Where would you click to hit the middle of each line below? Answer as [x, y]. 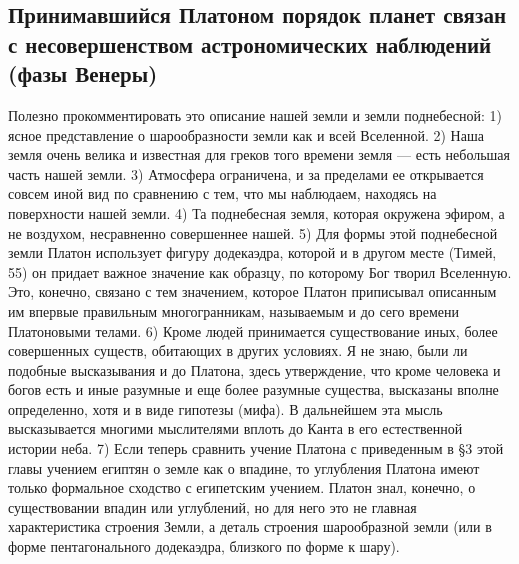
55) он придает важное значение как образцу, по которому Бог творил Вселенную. [260, 271]
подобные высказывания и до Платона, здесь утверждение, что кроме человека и [254, 369]
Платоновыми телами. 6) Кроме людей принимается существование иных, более [253, 330]
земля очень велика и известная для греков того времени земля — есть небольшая [259, 154]
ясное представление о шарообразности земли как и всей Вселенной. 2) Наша [246, 134]
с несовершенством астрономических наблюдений [250, 43]
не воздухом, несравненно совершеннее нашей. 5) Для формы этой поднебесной [253, 232]
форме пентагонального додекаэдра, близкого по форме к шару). [204, 546]
